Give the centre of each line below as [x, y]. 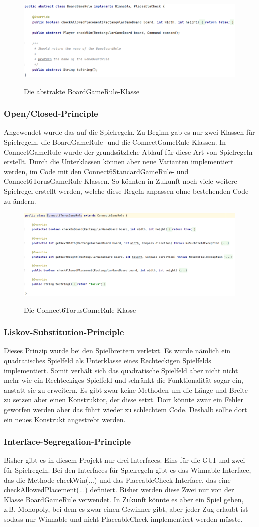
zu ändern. [20, 200]
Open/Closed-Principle [51, 114]
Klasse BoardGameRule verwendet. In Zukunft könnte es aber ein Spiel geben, [124, 499]
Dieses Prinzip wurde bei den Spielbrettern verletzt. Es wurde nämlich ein [117, 351]
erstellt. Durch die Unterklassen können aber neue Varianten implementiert [119, 161]
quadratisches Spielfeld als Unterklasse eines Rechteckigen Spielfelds [108, 360]
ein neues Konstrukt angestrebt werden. [65, 419]
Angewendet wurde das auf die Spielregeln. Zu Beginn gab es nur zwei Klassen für [129, 132]
